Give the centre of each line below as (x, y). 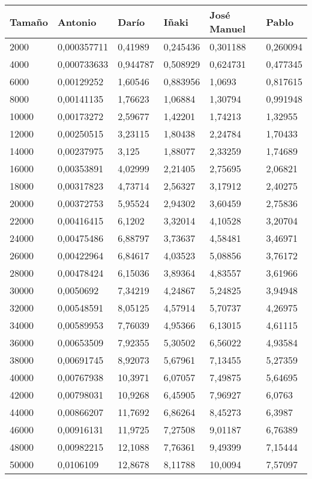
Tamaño (29, 22)
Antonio (77, 22)
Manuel (228, 29)
